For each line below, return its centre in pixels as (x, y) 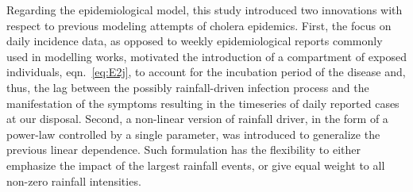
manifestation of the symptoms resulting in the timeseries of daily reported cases (203, 103)
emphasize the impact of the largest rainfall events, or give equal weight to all (196, 165)
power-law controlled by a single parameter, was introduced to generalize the (193, 134)
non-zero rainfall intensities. (74, 180)
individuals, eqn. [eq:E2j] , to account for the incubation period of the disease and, (206, 72)
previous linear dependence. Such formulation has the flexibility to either (184, 150)
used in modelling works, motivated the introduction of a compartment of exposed (206, 56)
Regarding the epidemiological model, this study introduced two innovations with (205, 10)
